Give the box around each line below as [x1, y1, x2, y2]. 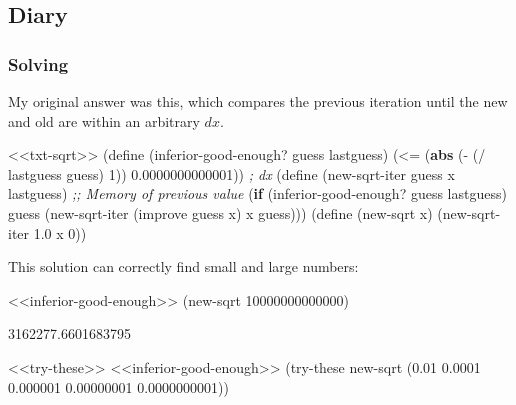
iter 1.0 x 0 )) [8, 222, 87, 243]
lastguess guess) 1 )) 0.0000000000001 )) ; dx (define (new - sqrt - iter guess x [8, 163, 455, 184]
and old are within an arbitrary [8, 110, 200, 131]
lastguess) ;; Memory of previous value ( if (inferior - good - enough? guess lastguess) [8, 183, 507, 204]
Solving [8, 51, 69, 76]
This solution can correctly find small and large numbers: [8, 256, 359, 277]
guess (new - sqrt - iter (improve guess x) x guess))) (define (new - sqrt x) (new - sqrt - [8, 202, 501, 223]
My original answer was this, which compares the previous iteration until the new [8, 91, 508, 111]
